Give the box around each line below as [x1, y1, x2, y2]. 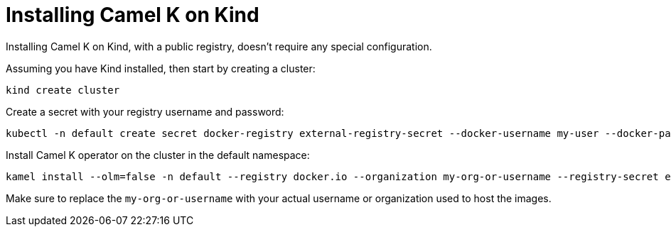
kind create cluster [6, 84, 120, 96]
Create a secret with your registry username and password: [6, 105, 284, 118]
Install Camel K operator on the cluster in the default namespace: [6, 148, 310, 161]
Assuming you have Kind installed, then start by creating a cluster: [6, 62, 316, 74]
